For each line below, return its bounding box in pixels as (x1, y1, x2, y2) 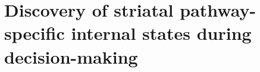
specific (4, 21, 65, 45)
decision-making (4, 44, 138, 68)
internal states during (71, 21, 252, 45)
